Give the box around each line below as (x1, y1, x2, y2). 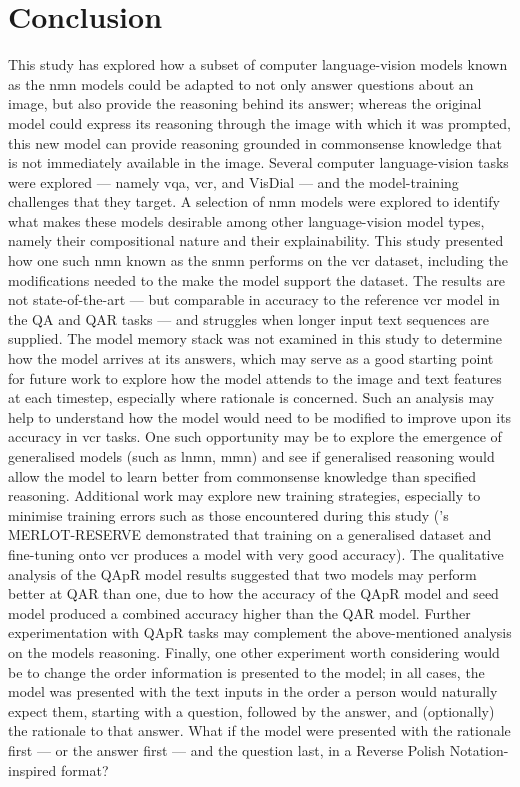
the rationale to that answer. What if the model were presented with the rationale (8, 720, 511, 741)
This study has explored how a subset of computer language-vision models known (8, 54, 508, 75)
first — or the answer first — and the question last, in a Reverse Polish (8, 739, 446, 760)
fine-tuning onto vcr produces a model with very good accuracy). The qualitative (8, 543, 504, 564)
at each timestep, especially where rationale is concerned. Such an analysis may (8, 387, 495, 408)
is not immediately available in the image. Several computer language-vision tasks (8, 152, 509, 173)
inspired (8, 759, 57, 780)
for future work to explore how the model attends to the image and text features (8, 367, 502, 388)
